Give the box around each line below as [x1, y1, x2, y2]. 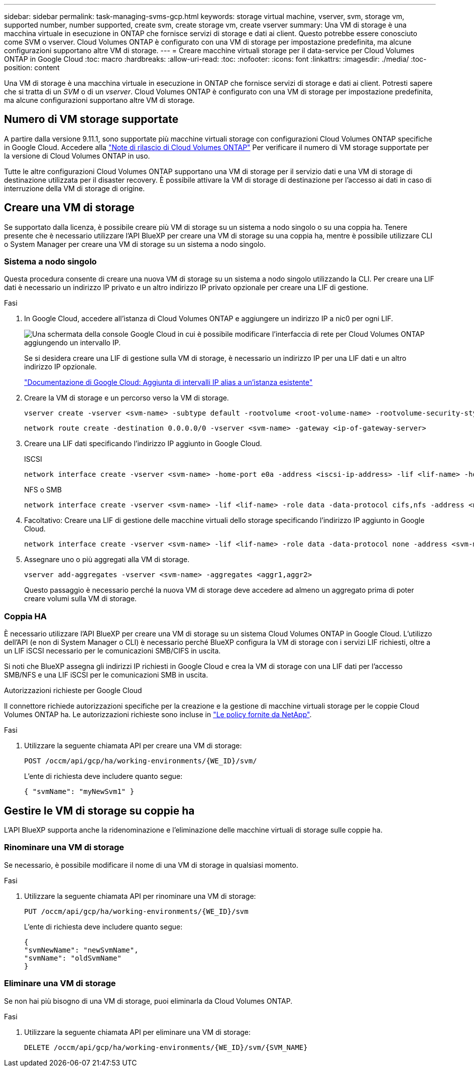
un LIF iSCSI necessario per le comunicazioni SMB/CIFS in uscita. [4, 646, 221, 655]
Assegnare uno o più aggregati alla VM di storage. [24, 555, 190, 564]
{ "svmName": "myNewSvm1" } [24, 787, 135, 796]
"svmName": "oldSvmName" [24, 954, 122, 962]
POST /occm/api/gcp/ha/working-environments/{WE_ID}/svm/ [24, 757, 257, 765]
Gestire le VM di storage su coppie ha [4, 804, 195, 817]
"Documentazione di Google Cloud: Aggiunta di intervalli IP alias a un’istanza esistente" [24, 378, 313, 387]
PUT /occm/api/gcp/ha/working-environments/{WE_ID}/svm [24, 907, 249, 915]
